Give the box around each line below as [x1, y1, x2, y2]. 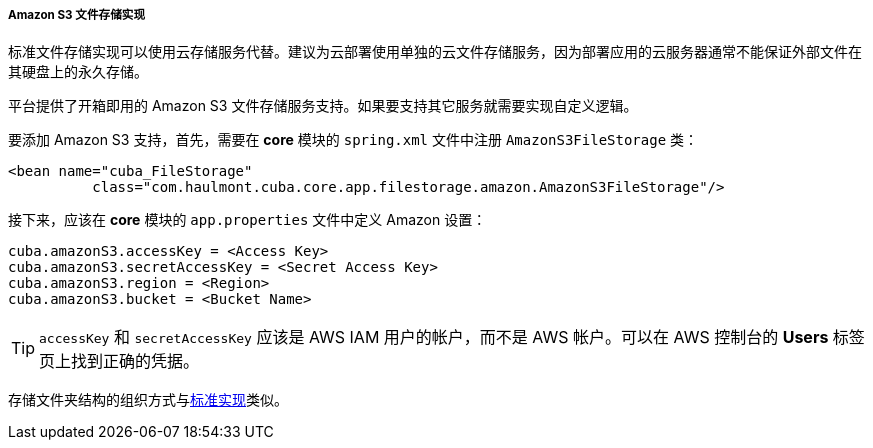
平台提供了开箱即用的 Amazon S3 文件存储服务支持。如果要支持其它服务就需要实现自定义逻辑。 [8, 97, 638, 115]
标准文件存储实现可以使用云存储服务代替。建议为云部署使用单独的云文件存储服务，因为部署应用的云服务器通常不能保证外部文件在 [8, 43, 862, 61]
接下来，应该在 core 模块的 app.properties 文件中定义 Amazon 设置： [8, 211, 487, 229]
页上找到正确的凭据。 [39, 351, 200, 372]
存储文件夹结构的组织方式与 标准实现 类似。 [8, 391, 288, 409]
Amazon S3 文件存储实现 [8, 8, 146, 22]
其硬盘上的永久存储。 [8, 63, 148, 81]
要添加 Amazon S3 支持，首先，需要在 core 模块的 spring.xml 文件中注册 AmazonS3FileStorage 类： [8, 131, 699, 149]
